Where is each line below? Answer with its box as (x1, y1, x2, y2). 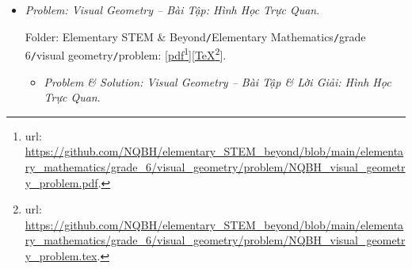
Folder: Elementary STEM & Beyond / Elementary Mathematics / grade (25, 28, 366, 44)
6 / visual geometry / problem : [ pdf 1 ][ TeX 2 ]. (25, 44, 227, 63)
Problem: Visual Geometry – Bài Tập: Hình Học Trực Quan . (25, 2, 320, 17)
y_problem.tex (25, 247, 97, 263)
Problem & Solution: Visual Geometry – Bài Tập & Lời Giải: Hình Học (44, 73, 391, 90)
